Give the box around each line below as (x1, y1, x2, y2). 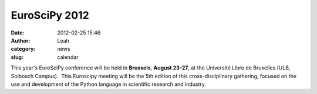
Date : (11, 29, 25, 36)
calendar (57, 53, 79, 61)
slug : (11, 53, 23, 61)
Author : (11, 37, 31, 44)
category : (11, 46, 36, 53)
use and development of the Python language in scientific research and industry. (11, 81, 207, 88)
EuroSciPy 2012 (11, 9, 89, 22)
